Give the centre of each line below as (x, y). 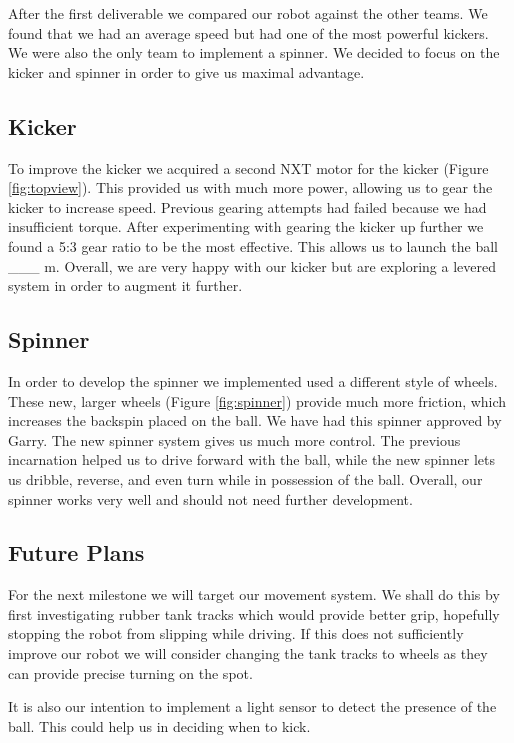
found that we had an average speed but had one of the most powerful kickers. (248, 32)
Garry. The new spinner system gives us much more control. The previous (234, 439)
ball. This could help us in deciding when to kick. (159, 725)
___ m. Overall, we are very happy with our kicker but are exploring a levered (252, 265)
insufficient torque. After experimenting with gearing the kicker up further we (246, 226)
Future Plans (76, 552)
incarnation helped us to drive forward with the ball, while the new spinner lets (251, 459)
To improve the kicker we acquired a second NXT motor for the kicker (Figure (248, 167)
